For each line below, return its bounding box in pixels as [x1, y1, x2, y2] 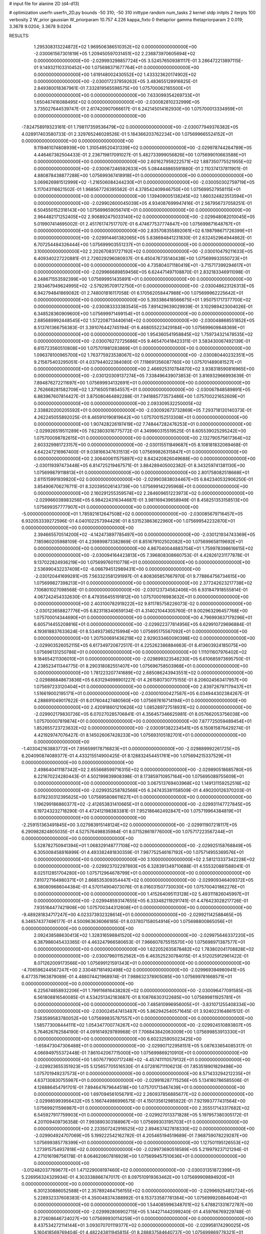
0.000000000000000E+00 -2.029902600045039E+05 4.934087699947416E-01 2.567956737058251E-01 [33, 200, 252, 206]
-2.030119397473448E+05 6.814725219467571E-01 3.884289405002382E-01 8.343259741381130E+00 [33, 463, 245, 468]
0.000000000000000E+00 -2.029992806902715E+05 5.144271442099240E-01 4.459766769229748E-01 [33, 1208, 251, 1214]
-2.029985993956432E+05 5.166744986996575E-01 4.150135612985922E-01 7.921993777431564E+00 [33, 1098, 246, 1104]
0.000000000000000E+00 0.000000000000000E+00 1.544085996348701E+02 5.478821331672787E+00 [33, 1202, 253, 1208]
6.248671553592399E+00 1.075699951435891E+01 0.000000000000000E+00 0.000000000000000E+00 [33, 276, 252, 282]
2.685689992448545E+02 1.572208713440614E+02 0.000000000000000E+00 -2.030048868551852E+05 [33, 317, 255, 323]
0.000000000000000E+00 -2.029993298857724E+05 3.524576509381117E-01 [33, 57, 197, 64]
